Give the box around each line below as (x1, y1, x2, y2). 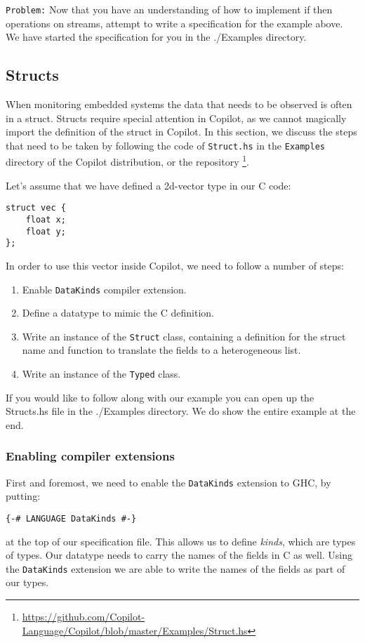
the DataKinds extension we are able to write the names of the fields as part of (6, 561, 345, 576)
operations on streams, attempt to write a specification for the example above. (6, 15, 343, 30)
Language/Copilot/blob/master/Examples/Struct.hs (22, 623, 248, 637)
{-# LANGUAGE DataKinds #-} (6, 513, 137, 524)
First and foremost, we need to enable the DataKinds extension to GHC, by (6, 475, 331, 489)
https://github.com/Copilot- (22, 609, 145, 624)
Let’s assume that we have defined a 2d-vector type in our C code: (6, 178, 291, 192)
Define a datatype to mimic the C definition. (22, 305, 214, 320)
